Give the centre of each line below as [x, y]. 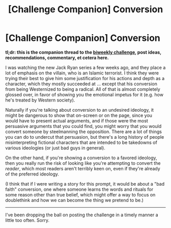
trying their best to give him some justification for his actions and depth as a [85, 78]
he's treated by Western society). [40, 100]
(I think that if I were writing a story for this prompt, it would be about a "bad [85, 184]
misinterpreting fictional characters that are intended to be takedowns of [81, 142]
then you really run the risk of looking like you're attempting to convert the [83, 163]
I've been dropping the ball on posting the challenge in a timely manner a [82, 215]
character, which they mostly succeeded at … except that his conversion [81, 84]
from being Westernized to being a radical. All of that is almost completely [83, 89]
